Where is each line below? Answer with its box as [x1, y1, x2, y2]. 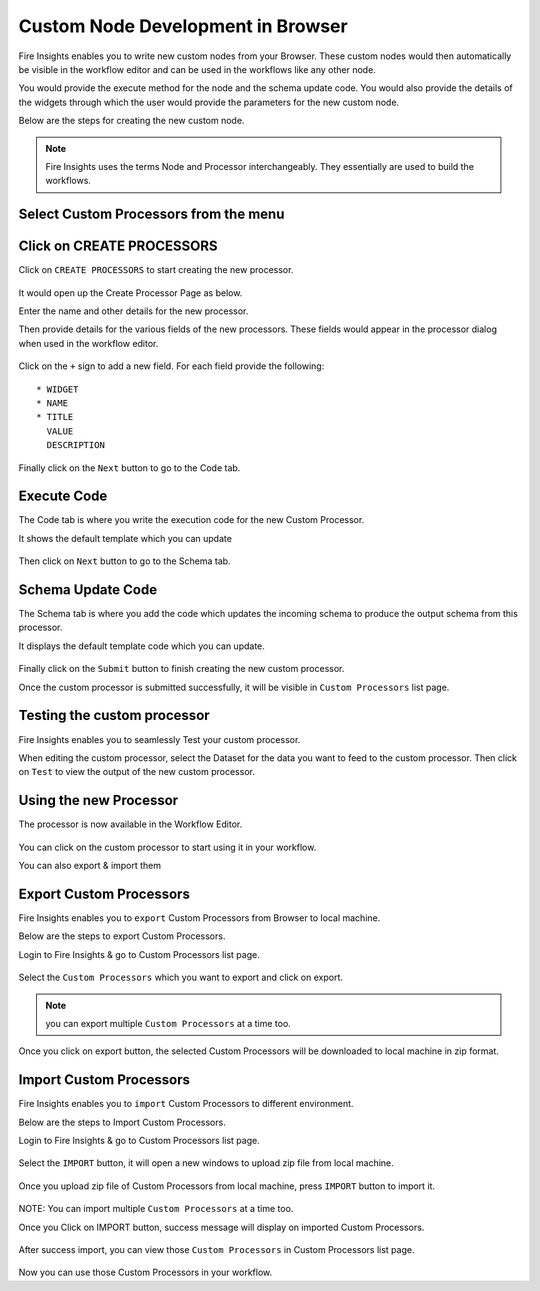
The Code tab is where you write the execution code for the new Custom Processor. [18, 514, 365, 526]
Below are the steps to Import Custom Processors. [18, 1116, 227, 1128]
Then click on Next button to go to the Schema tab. [18, 555, 231, 567]
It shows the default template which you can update [18, 532, 232, 544]
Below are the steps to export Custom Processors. [18, 930, 226, 942]
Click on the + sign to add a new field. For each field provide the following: [18, 360, 325, 372]
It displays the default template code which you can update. [18, 640, 265, 652]
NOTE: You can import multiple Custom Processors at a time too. [18, 1203, 294, 1215]
